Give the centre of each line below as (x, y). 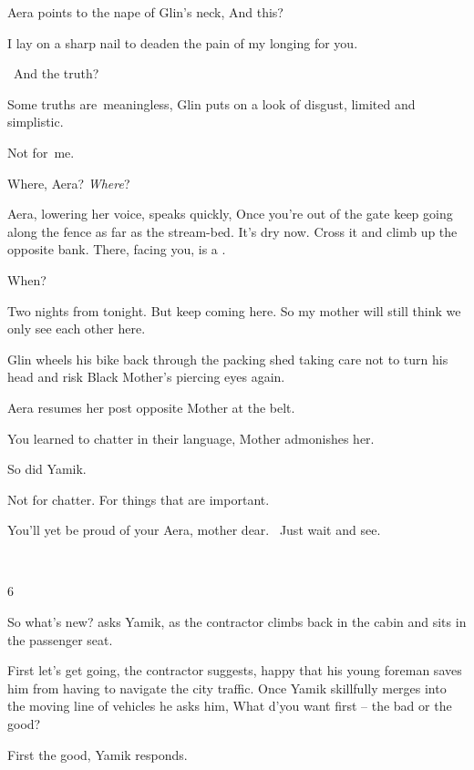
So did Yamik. (47, 469)
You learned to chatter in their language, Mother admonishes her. (191, 438)
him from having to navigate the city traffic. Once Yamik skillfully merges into (227, 688)
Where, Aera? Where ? (69, 183)
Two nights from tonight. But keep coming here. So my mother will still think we (234, 310)
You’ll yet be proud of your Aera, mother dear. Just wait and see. (194, 530)
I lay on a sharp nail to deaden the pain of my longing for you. (183, 42)
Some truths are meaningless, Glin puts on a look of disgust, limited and (211, 103)
